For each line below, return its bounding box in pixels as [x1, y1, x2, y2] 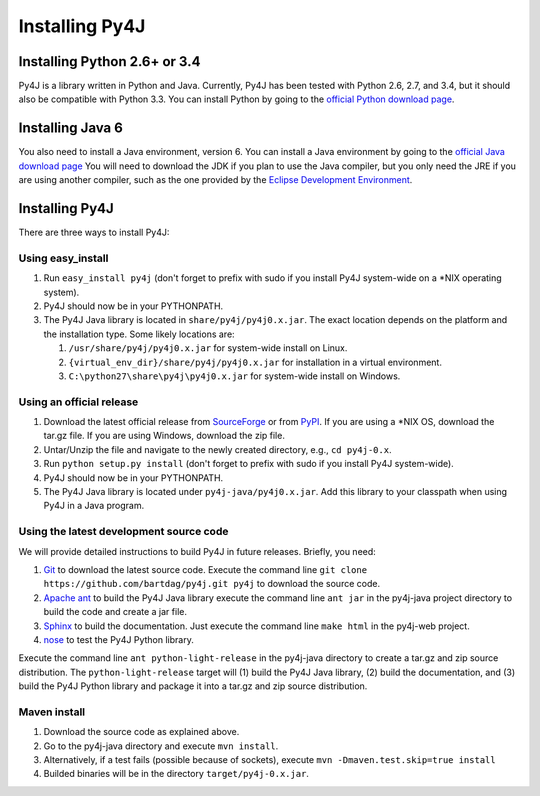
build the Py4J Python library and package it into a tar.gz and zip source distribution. [18, 680, 368, 692]
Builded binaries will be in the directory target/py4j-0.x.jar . [43, 768, 310, 780]
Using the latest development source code [18, 525, 229, 539]
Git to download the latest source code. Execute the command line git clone [43, 563, 368, 575]
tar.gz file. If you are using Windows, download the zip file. [43, 430, 285, 442]
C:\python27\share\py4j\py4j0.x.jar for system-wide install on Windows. [68, 370, 401, 382]
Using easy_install [18, 251, 109, 265]
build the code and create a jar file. [43, 606, 187, 618]
